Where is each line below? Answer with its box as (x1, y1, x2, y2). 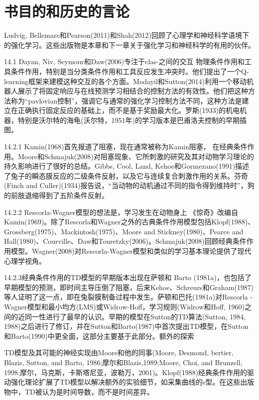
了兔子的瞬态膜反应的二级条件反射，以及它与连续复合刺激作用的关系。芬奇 (4, 170, 248, 181)
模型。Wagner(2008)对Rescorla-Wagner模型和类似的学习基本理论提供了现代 (10, 246, 252, 256)
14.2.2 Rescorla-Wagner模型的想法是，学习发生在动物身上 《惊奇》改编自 (4, 206, 239, 217)
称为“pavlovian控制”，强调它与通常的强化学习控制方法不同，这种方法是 (10, 95, 242, 105)
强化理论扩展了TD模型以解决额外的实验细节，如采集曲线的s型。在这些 (10, 377, 241, 387)
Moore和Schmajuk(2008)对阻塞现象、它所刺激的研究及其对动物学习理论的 (17, 151, 254, 161)
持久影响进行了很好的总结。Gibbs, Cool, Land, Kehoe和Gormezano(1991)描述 (4, 161, 250, 171)
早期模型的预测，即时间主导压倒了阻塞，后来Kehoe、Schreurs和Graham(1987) (4, 282, 254, 292)
